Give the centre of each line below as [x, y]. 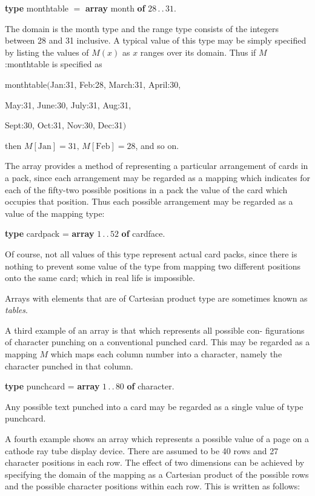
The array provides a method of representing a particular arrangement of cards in [157, 166]
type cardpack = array [50, 233]
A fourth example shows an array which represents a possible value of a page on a [157, 439]
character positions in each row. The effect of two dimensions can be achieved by [155, 462]
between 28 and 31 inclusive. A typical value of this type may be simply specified [156, 40]
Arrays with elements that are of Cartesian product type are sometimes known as [156, 298]
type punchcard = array [52, 386]
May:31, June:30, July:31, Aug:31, [68, 104]
